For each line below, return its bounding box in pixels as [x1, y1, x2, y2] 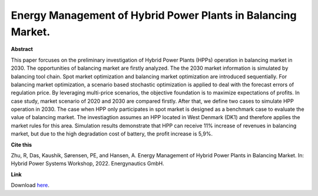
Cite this [11, 141, 32, 148]
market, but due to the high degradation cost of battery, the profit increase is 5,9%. [11, 130, 213, 137]
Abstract [11, 46, 34, 53]
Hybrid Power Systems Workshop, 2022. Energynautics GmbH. [11, 160, 164, 167]
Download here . [11, 182, 49, 189]
